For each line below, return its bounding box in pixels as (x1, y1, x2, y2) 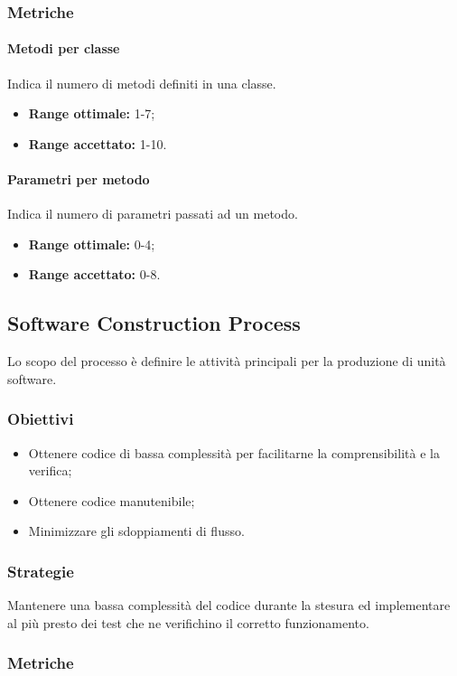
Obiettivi (7, 408, 74, 430)
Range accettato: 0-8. (28, 265, 161, 284)
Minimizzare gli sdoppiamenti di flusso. (28, 521, 245, 540)
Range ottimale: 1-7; (28, 104, 155, 123)
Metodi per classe (7, 39, 120, 58)
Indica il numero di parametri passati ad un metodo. (7, 204, 298, 223)
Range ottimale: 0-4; (28, 234, 155, 253)
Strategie (7, 559, 74, 582)
